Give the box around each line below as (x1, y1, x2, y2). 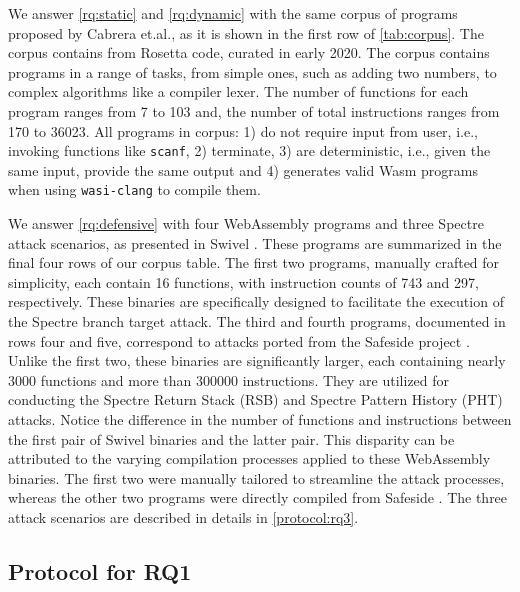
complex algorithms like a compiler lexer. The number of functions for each (8, 81, 469, 102)
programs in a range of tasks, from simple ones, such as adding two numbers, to (8, 61, 497, 82)
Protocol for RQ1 (8, 555, 192, 586)
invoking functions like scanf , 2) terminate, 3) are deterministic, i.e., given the (8, 140, 491, 161)
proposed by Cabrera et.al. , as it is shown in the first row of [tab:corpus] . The (8, 22, 484, 43)
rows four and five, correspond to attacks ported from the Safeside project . (8, 330, 470, 351)
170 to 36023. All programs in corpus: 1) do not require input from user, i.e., (8, 120, 478, 141)
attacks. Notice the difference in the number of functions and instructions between (8, 409, 512, 429)
